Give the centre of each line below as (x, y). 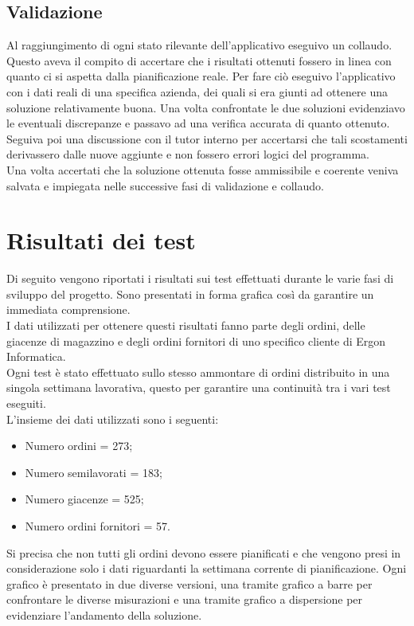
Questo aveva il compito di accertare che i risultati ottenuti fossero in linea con (199, 60)
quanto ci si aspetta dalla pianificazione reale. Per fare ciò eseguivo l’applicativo (201, 76)
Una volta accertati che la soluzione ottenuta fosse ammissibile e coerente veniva (203, 169)
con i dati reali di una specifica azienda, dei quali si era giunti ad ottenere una (197, 91)
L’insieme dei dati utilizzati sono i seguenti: (113, 419)
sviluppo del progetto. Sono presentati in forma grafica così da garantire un (190, 293)
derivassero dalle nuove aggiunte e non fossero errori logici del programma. (188, 154)
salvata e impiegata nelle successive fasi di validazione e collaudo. (165, 185)
